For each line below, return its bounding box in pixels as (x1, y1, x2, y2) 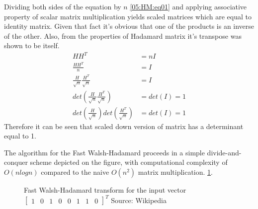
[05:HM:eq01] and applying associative (130, 1, 247, 11)
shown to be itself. (4, 40, 60, 51)
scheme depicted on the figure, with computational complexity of (30, 157, 228, 167)
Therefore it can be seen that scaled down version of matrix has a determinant (4, 121, 244, 131)
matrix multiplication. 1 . (138, 166, 213, 177)
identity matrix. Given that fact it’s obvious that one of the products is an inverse (4, 21, 255, 31)
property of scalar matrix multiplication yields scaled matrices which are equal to (4, 11, 252, 21)
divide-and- (207, 147, 242, 157)
